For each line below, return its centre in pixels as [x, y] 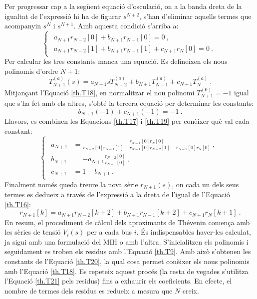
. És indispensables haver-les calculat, [194, 232]
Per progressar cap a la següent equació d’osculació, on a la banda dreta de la [123, 6]
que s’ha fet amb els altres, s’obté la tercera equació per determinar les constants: [129, 103]
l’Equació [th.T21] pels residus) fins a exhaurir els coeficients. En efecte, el [118, 281]
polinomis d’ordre [31, 71]
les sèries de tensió [33, 232]
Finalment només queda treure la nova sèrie [71, 184]
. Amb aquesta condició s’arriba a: [126, 26]
